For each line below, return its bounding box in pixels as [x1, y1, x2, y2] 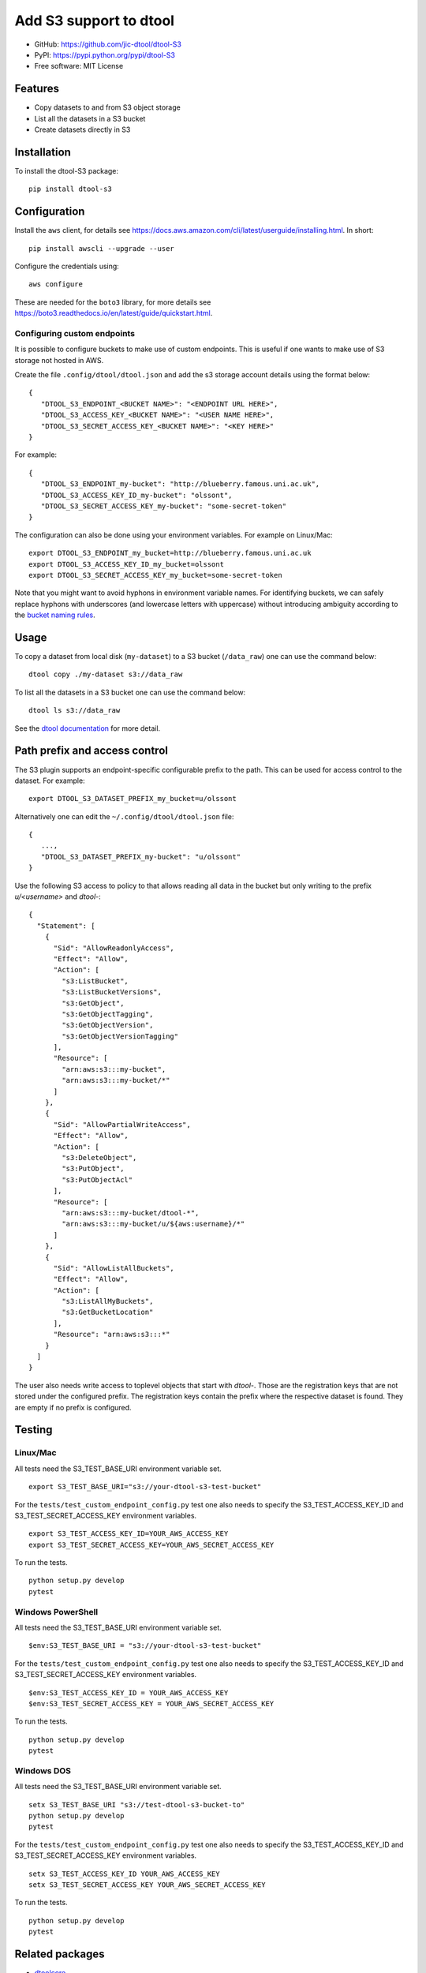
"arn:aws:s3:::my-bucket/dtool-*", [62, 1208, 200, 1217]
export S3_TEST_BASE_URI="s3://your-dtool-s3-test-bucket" [28, 1482, 262, 1492]
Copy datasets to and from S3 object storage [34, 103, 181, 112]
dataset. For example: [14, 776, 86, 785]
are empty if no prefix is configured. [14, 1402, 132, 1412]
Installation [14, 145, 71, 159]
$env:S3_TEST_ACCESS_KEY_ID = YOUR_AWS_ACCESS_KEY [28, 1688, 229, 1697]
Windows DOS [14, 1765, 71, 1776]
